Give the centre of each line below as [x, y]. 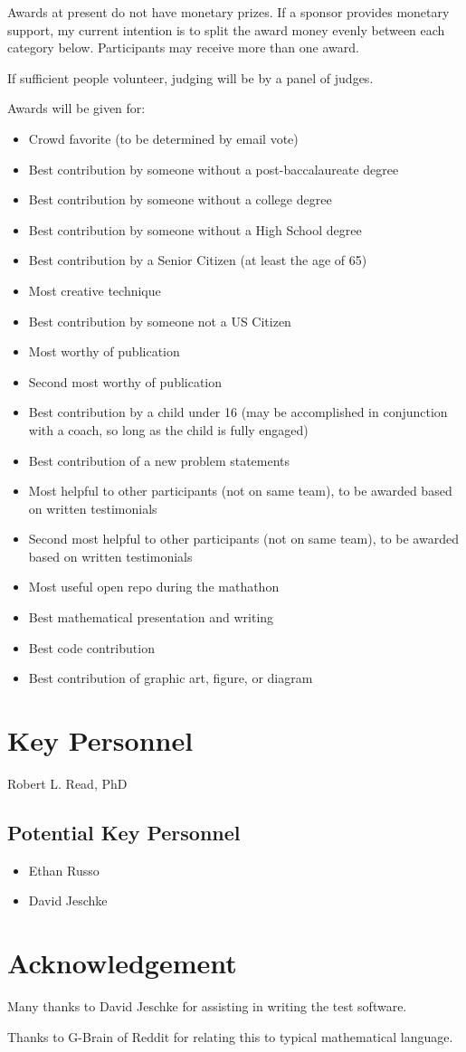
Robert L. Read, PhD [67, 783]
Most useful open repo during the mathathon [154, 587]
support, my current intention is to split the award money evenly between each [226, 29]
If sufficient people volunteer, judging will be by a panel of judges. [190, 77]
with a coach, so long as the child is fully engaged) [168, 429]
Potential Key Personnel [124, 832]
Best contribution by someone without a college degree [180, 199]
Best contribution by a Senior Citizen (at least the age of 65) [198, 260]
